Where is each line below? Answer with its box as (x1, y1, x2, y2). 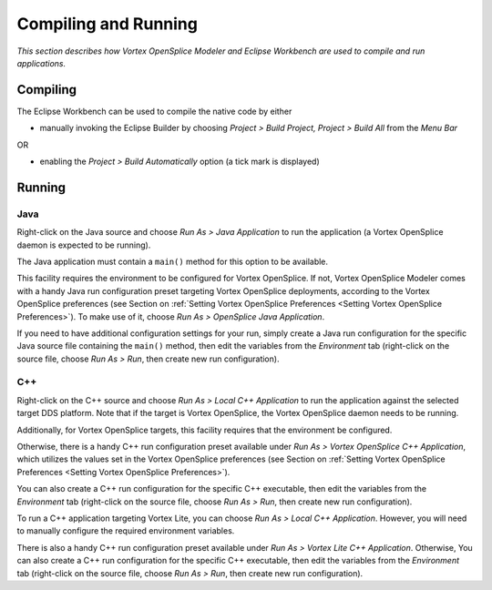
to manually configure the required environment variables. (16, 525, 235, 536)
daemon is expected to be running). (16, 239, 151, 250)
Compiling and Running (16, 14, 198, 34)
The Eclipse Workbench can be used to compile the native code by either (16, 106, 292, 117)
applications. (16, 57, 67, 68)
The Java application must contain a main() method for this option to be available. (16, 256, 328, 267)
